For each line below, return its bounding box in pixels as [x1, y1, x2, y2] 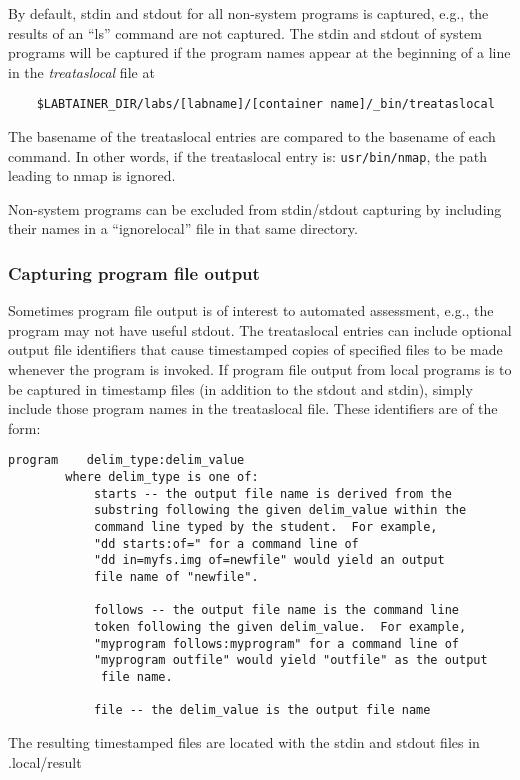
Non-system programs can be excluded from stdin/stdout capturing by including [8, 198, 502, 219]
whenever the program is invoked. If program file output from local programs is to [8, 359, 512, 380]
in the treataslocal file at [8, 61, 155, 82]
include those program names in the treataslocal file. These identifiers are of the [8, 398, 498, 419]
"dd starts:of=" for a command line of [93, 536, 359, 551]
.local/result [8, 751, 82, 772]
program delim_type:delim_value [8, 453, 245, 468]
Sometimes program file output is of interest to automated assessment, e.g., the [8, 300, 494, 321]
